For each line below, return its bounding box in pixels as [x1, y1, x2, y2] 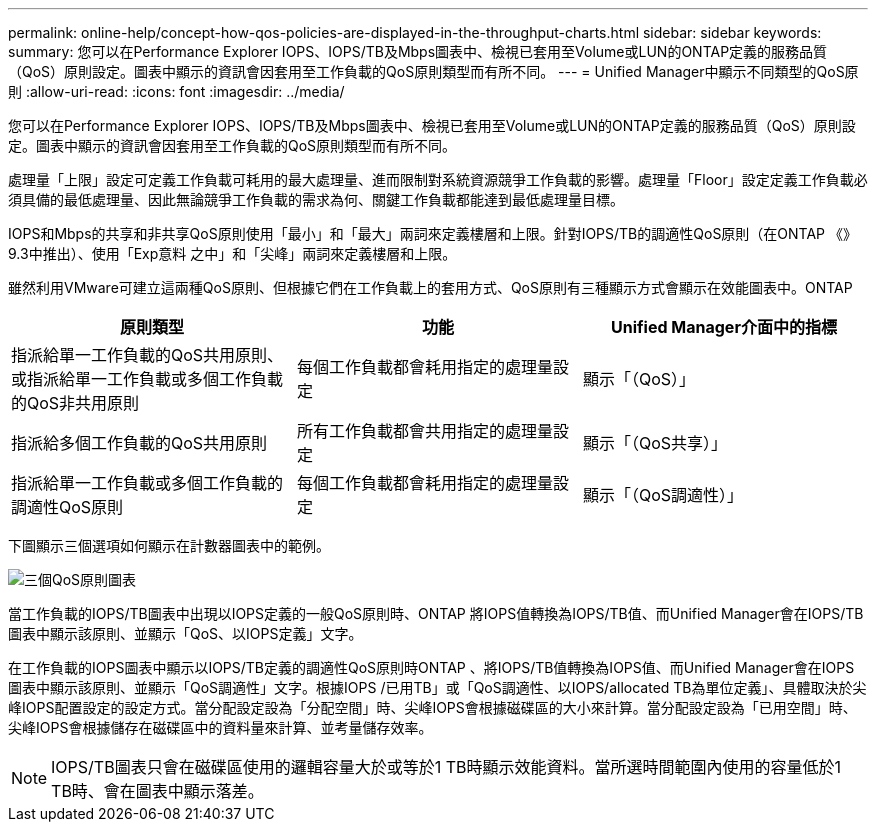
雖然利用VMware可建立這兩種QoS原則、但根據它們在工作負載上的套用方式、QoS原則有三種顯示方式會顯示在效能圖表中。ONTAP [8, 279, 853, 296]
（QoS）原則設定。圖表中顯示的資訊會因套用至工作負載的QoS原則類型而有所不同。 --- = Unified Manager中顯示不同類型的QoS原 [8, 63, 859, 80]
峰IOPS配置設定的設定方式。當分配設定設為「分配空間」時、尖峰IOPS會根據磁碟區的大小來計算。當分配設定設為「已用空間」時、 [8, 699, 857, 716]
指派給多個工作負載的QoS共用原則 [11, 433, 268, 453]
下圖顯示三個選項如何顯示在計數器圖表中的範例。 [8, 537, 330, 554]
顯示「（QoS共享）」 [582, 433, 728, 453]
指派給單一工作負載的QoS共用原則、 [11, 345, 284, 365]
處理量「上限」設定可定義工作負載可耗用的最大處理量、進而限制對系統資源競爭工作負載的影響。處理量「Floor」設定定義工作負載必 [8, 171, 868, 188]
